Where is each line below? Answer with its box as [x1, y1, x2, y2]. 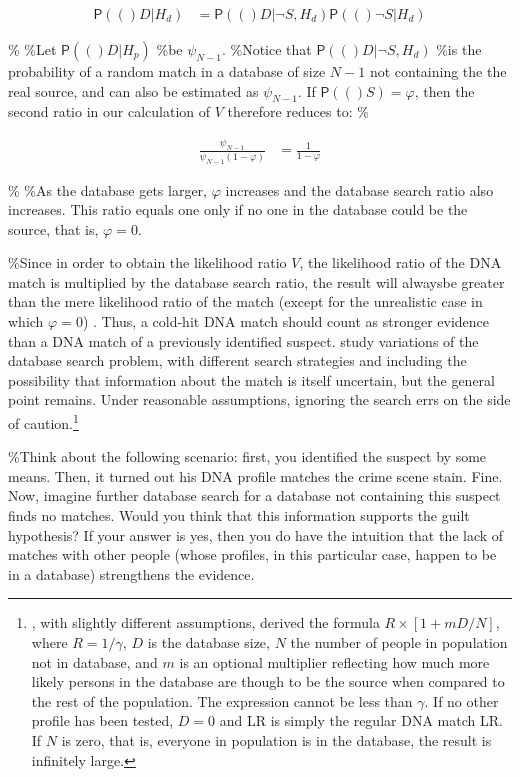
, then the [414, 80, 475, 101]
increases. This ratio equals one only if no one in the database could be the [8, 199, 468, 220]
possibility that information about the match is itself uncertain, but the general [8, 369, 495, 390]
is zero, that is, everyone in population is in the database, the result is [61, 730, 492, 751]
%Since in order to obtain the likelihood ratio [8, 252, 287, 273]
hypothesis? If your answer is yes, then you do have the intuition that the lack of [8, 524, 504, 545]
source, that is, [8, 218, 99, 239]
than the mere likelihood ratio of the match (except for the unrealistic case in [8, 291, 483, 312]
